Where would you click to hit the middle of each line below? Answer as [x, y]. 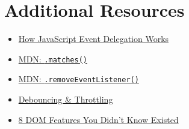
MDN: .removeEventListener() [79, 79]
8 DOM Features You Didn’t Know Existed [98, 119]
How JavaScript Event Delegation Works [94, 39]
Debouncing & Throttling [66, 99]
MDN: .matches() [53, 58]
